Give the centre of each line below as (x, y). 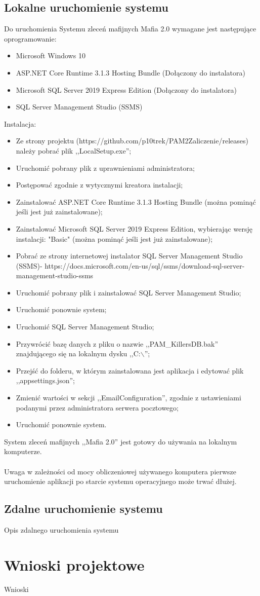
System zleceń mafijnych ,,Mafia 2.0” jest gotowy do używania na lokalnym (121, 441)
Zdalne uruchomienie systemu (83, 509)
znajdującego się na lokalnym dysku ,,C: (78, 353)
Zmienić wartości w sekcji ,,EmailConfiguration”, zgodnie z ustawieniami (128, 398)
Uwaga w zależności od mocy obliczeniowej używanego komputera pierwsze (120, 471)
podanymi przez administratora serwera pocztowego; (97, 407)
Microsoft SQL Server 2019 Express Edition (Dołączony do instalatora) (126, 89)
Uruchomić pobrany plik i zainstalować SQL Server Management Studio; (128, 292)
